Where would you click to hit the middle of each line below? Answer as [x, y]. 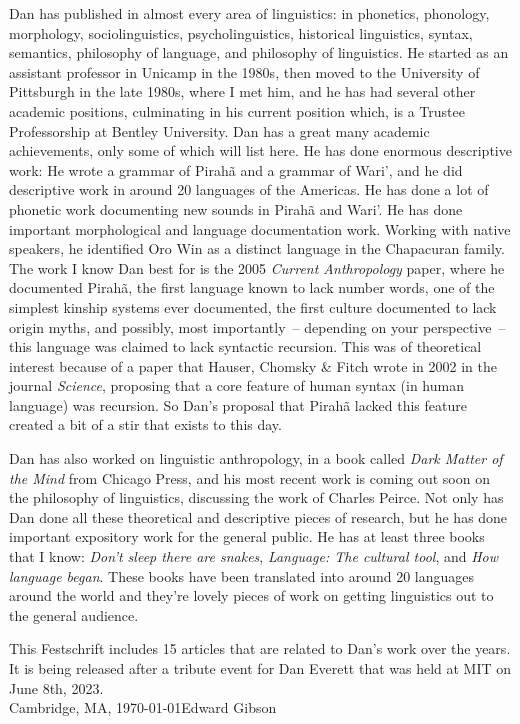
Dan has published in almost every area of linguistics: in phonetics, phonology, [249, 13]
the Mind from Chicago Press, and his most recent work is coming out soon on [249, 477]
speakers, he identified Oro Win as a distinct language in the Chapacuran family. [257, 248]
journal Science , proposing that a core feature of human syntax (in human [236, 385]
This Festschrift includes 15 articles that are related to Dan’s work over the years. [260, 648]
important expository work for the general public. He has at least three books [247, 536]
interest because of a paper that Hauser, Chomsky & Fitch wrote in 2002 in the [253, 365]
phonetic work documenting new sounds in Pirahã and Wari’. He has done [236, 208]
